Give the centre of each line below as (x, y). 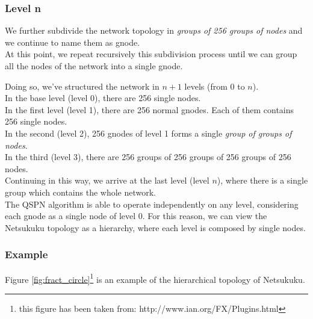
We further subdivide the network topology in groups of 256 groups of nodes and (154, 30)
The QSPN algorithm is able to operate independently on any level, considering (152, 204)
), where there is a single (262, 180)
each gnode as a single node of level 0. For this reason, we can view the (136, 216)
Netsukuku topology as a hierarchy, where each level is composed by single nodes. (155, 227)
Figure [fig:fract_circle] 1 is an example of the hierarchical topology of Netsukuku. (155, 278)
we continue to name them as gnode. (73, 42)
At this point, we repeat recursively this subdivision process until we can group (151, 54)
